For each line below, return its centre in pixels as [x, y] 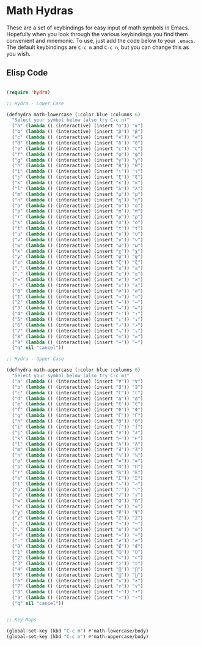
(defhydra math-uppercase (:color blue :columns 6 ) [73, 370]
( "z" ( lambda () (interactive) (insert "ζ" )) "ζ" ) [78, 263]
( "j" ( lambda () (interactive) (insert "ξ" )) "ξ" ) [78, 177]
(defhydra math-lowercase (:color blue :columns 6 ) [73, 115]
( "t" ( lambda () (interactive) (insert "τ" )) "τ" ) [78, 228]
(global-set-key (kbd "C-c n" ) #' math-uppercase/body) [78, 637]
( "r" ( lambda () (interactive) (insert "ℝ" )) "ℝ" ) [78, 472]
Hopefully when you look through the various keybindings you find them [97, 34]
